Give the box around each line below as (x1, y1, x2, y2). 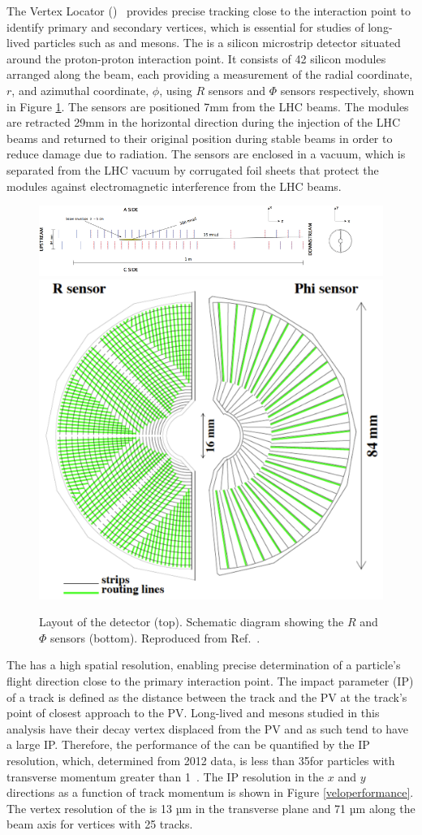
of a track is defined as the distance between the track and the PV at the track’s (6, 688, 407, 705)
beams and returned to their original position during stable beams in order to (6, 129, 393, 146)
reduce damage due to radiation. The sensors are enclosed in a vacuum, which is (6, 145, 406, 162)
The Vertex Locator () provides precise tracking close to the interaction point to (6, 2, 411, 19)
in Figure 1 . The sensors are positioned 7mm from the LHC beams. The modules (6, 97, 409, 115)
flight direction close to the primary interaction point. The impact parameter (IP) (6, 672, 414, 689)
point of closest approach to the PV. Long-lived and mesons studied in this (6, 704, 380, 721)
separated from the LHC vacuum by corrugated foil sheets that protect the (6, 161, 379, 178)
